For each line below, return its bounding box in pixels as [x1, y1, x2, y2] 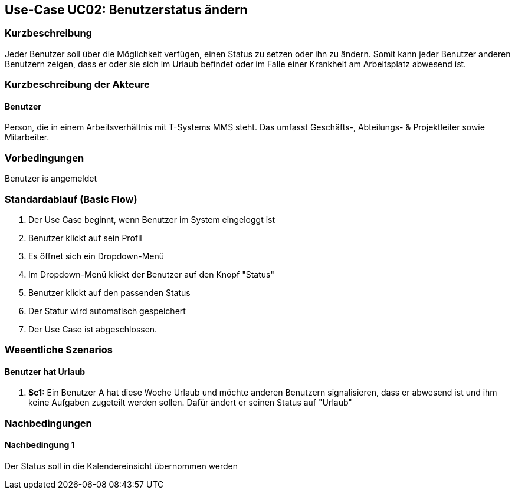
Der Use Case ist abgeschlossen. [28, 324, 158, 334]
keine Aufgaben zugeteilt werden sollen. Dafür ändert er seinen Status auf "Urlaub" [28, 397, 352, 408]
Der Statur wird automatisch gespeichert [28, 305, 186, 316]
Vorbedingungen [5, 152, 84, 164]
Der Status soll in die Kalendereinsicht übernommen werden [5, 461, 238, 472]
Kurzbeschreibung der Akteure [5, 78, 150, 91]
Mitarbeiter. [5, 132, 50, 143]
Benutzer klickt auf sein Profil [28, 232, 142, 243]
